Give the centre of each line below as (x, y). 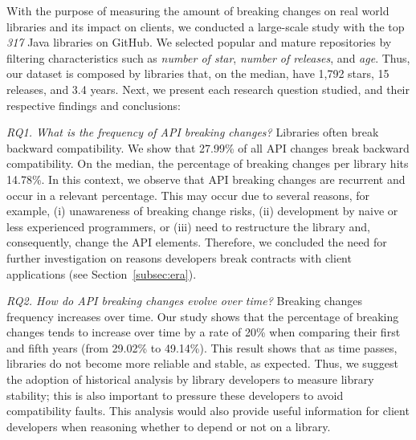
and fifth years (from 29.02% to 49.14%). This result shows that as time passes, (202, 347)
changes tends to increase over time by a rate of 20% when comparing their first (204, 332)
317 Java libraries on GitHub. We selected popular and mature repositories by (199, 42)
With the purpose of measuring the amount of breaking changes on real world (198, 10)
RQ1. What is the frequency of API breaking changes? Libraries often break (193, 132)
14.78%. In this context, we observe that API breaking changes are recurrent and (206, 179)
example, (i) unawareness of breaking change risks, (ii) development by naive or (202, 211)
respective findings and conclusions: (94, 105)
